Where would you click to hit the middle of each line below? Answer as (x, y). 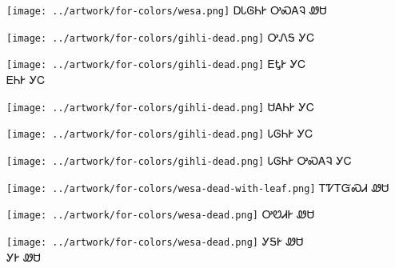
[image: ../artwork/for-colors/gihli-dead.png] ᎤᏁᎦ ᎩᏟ (161, 36)
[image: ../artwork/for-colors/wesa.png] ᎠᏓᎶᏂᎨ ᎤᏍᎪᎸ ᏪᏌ (167, 10)
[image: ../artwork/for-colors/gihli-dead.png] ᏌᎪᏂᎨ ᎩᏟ (160, 106)
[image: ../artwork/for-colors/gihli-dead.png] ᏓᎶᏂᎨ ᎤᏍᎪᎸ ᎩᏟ (179, 160)
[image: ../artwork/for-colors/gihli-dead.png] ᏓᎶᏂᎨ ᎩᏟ (160, 133)
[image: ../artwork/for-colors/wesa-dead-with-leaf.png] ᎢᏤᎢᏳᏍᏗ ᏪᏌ (198, 187)
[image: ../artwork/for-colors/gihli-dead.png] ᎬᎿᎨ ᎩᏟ (156, 64)
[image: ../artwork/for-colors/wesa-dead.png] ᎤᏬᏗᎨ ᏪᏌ (161, 214)
